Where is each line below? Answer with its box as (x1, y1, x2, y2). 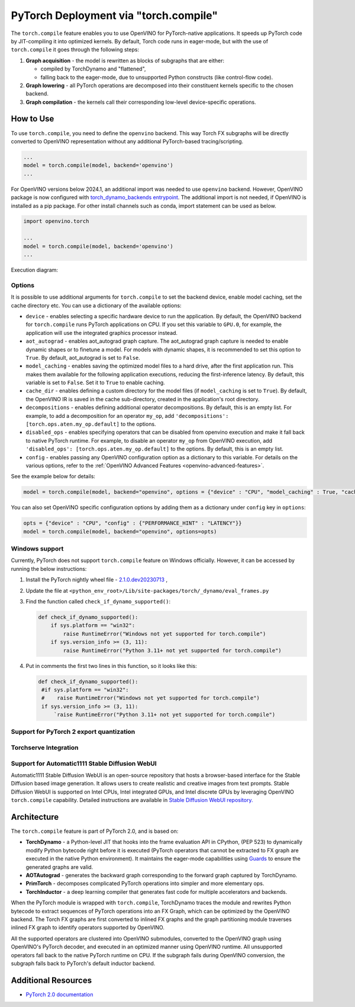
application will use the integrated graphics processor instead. (25, 329, 177, 336)
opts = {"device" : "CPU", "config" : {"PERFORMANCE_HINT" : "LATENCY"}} (23, 520, 242, 527)
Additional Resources (11, 975, 92, 985)
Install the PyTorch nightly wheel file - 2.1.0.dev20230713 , (25, 576, 168, 583)
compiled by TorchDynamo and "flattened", (40, 65, 146, 72)
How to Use (11, 114, 54, 124)
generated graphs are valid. (25, 863, 93, 871)
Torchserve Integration (11, 744, 79, 752)
